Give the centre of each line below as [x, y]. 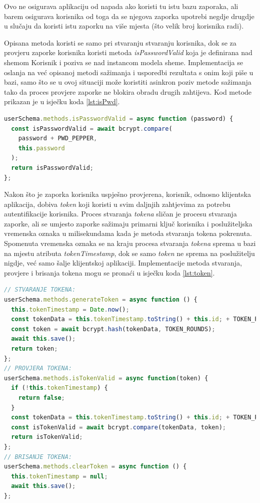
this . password [41, 148]
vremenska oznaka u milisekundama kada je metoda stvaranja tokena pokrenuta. [128, 233]
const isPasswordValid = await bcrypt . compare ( [92, 129]
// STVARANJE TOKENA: [40, 290]
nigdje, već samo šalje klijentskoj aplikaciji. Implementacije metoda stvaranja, [123, 263]
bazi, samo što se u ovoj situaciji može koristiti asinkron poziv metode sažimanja [128, 82]
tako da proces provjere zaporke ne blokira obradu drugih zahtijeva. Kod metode [128, 91]
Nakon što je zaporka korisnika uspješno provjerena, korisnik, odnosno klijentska [127, 194]
